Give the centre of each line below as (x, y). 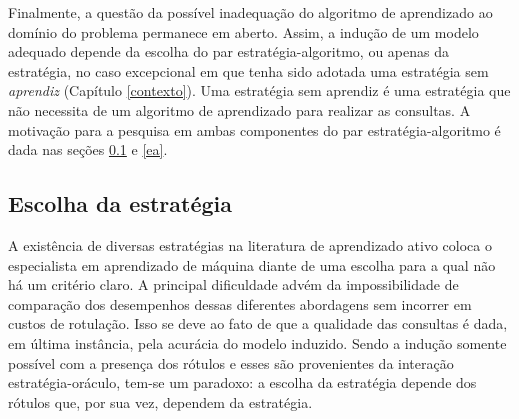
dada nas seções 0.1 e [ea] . (88, 149)
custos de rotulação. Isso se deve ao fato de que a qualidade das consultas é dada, (258, 323)
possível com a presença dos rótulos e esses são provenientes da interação (231, 362)
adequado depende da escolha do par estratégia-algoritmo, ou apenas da (228, 51)
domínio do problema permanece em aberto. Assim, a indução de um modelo (243, 31)
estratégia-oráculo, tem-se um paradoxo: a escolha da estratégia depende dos (242, 382)
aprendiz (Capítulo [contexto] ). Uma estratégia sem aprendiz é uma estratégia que (259, 90)
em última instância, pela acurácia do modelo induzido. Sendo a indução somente (257, 342)
